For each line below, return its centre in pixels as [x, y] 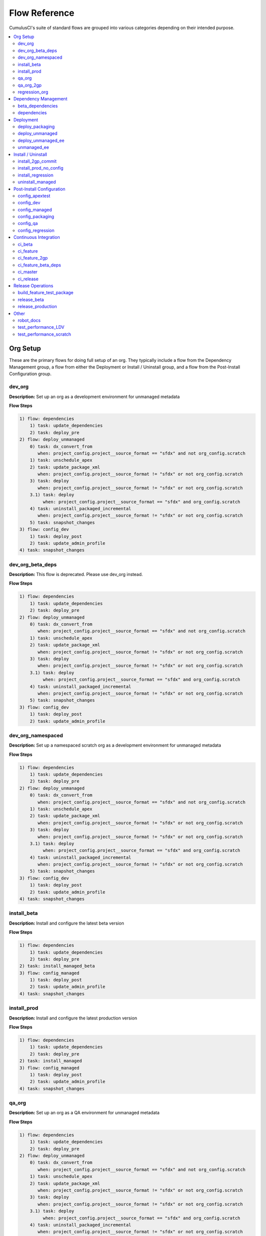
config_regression [36, 230]
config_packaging [36, 217]
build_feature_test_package [46, 293]
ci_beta [25, 244]
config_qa [28, 223]
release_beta [31, 300]
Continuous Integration [37, 237]
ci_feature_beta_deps [39, 265]
